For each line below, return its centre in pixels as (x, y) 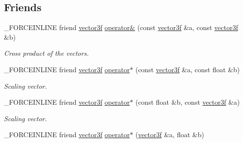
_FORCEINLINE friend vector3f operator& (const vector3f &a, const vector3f (121, 27)
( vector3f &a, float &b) (170, 135)
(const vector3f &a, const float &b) (188, 69)
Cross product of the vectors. (46, 53)
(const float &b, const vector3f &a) (188, 102)
